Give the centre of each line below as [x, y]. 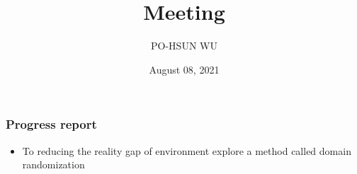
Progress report [51, 124]
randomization [53, 164]
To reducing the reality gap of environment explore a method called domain [187, 150]
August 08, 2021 [184, 69]
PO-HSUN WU [184, 46]
